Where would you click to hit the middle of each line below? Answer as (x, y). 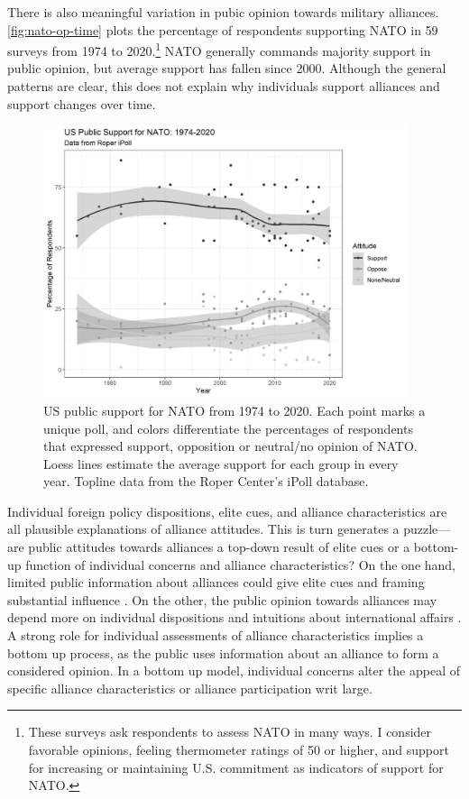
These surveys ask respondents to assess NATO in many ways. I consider (230, 732)
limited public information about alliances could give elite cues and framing (216, 582)
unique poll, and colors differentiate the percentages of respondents (228, 428)
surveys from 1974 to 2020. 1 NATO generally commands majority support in (219, 49)
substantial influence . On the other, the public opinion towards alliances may (222, 599)
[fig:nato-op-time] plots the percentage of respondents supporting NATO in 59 (223, 29)
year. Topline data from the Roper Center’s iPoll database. (206, 481)
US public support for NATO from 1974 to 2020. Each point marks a (234, 410)
